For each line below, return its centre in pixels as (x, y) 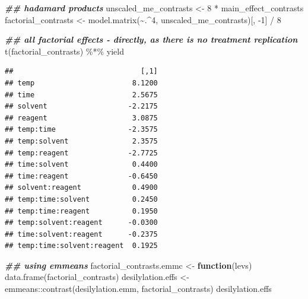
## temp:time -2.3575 (81, 130)
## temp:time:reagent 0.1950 (81, 211)
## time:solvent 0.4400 (81, 165)
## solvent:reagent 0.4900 (81, 188)
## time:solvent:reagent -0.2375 (81, 234)
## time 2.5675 (81, 95)
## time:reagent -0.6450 (81, 176)
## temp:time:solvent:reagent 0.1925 (81, 246)
